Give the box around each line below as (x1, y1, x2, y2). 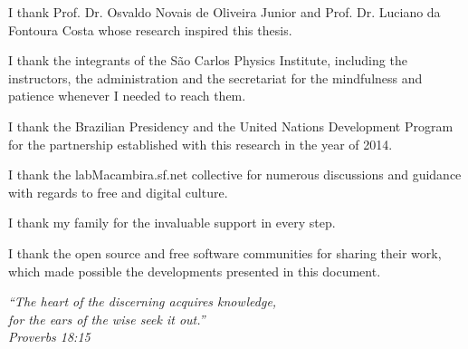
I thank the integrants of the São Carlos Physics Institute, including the (8, 51, 407, 70)
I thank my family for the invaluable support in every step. (8, 213, 336, 232)
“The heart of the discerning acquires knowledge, (8, 292, 277, 311)
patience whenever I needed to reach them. (8, 86, 246, 105)
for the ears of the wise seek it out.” (8, 309, 205, 328)
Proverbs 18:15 (8, 327, 91, 346)
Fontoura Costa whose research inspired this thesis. (8, 20, 292, 39)
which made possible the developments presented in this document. (8, 261, 381, 280)
